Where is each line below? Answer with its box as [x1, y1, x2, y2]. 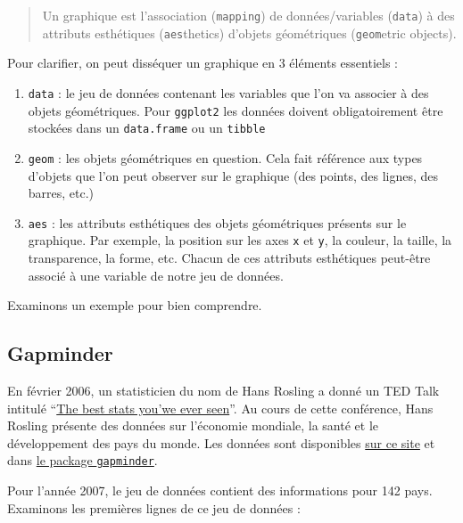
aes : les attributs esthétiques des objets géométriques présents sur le [28, 213, 407, 232]
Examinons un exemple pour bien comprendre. [7, 296, 262, 315]
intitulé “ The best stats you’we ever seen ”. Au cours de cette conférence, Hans [7, 398, 434, 417]
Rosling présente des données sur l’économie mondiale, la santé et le [7, 416, 379, 435]
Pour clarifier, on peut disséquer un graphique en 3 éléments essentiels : [7, 53, 398, 72]
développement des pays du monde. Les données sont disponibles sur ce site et [7, 433, 435, 452]
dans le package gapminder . [7, 451, 158, 470]
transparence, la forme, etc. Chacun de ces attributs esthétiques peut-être [28, 249, 431, 267]
